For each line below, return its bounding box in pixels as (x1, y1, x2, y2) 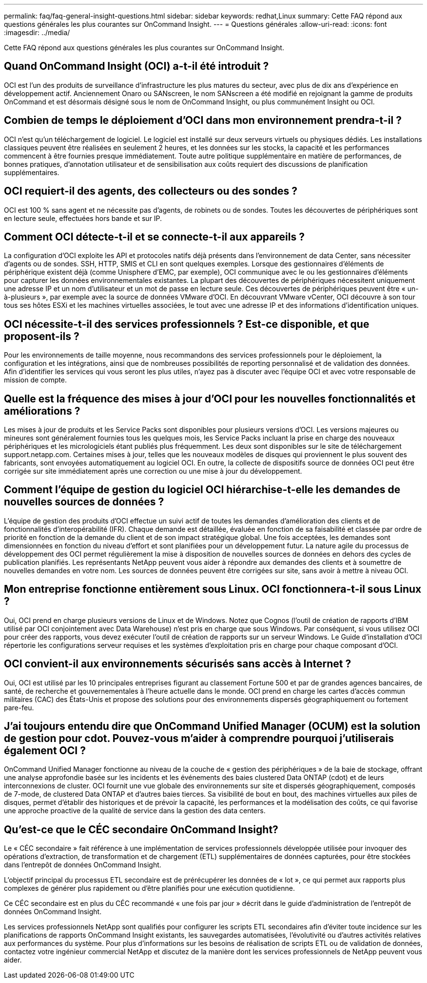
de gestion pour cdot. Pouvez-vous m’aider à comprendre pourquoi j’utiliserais (4, 732, 394, 745)
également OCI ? (4, 744, 86, 757)
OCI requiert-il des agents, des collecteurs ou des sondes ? (4, 185, 297, 198)
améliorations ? (4, 404, 80, 417)
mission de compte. (4, 376, 67, 384)
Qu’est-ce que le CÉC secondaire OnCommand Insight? (4, 823, 278, 836)
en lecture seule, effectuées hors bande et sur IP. (4, 214, 162, 222)
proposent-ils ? (4, 330, 79, 342)
